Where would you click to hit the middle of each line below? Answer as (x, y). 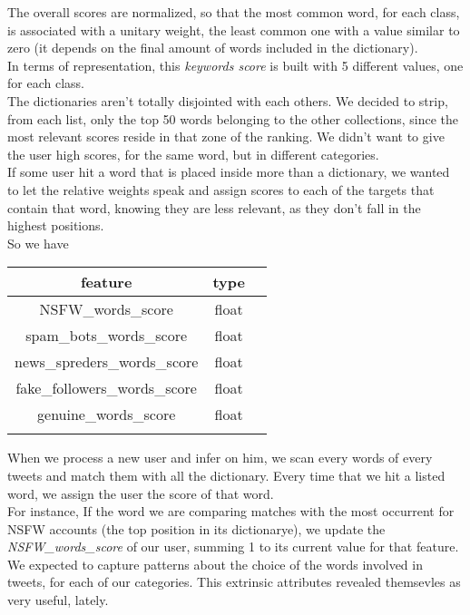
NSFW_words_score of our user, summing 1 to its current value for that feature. (233, 547)
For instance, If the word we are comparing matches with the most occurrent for (231, 511)
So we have (38, 243)
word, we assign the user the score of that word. (141, 493)
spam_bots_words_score (107, 336)
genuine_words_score (107, 415)
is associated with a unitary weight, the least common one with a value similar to (234, 29)
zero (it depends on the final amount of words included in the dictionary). (213, 48)
